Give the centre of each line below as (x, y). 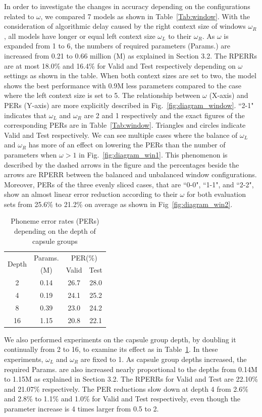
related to (19, 16)
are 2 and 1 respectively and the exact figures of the (164, 115)
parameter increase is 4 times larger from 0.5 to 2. (82, 408)
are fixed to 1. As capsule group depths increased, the (164, 359)
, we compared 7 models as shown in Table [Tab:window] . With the (145, 16)
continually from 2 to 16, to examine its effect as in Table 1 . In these (111, 349)
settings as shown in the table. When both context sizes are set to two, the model (130, 75)
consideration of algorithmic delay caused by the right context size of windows (125, 26)
